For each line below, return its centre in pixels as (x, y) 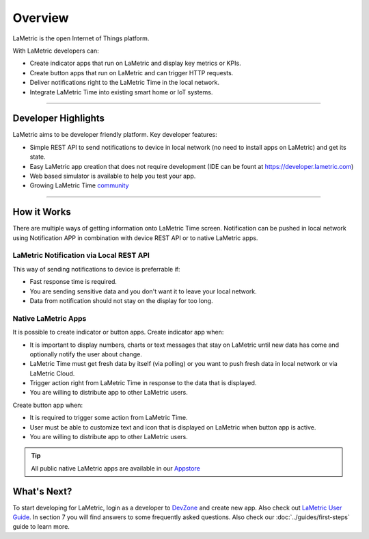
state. (38, 157)
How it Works (42, 212)
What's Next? (42, 491)
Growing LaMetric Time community (79, 185)
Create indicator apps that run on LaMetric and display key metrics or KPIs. (136, 63)
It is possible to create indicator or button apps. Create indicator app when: (118, 332)
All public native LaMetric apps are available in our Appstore (116, 468)
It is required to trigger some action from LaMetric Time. (109, 418)
